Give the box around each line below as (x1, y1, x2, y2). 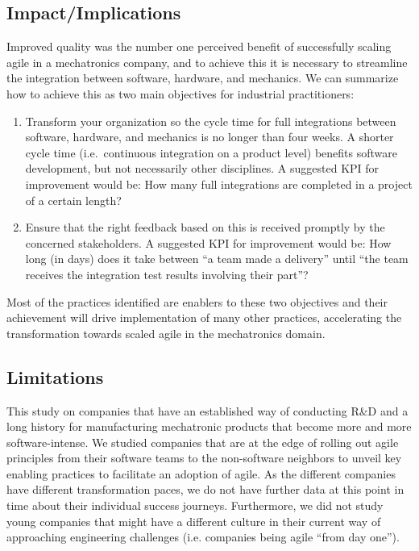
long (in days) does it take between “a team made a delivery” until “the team (25, 250, 409, 267)
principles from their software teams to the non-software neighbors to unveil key (6, 449, 402, 466)
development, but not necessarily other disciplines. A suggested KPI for (25, 160, 380, 177)
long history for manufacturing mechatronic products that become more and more (6, 418, 412, 435)
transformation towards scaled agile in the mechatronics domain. (6, 324, 326, 341)
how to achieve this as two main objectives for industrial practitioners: (6, 85, 355, 102)
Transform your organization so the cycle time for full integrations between (25, 112, 396, 129)
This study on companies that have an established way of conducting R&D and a (6, 402, 409, 419)
